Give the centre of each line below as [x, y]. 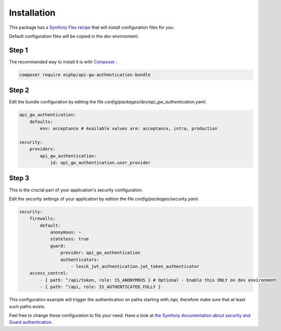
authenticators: [80, 259]
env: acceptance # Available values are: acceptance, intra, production [129, 129]
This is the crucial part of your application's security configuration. [76, 190]
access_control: [49, 273]
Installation [32, 13]
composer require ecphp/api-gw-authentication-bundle [85, 75]
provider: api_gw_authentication [100, 253]
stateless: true [70, 239]
